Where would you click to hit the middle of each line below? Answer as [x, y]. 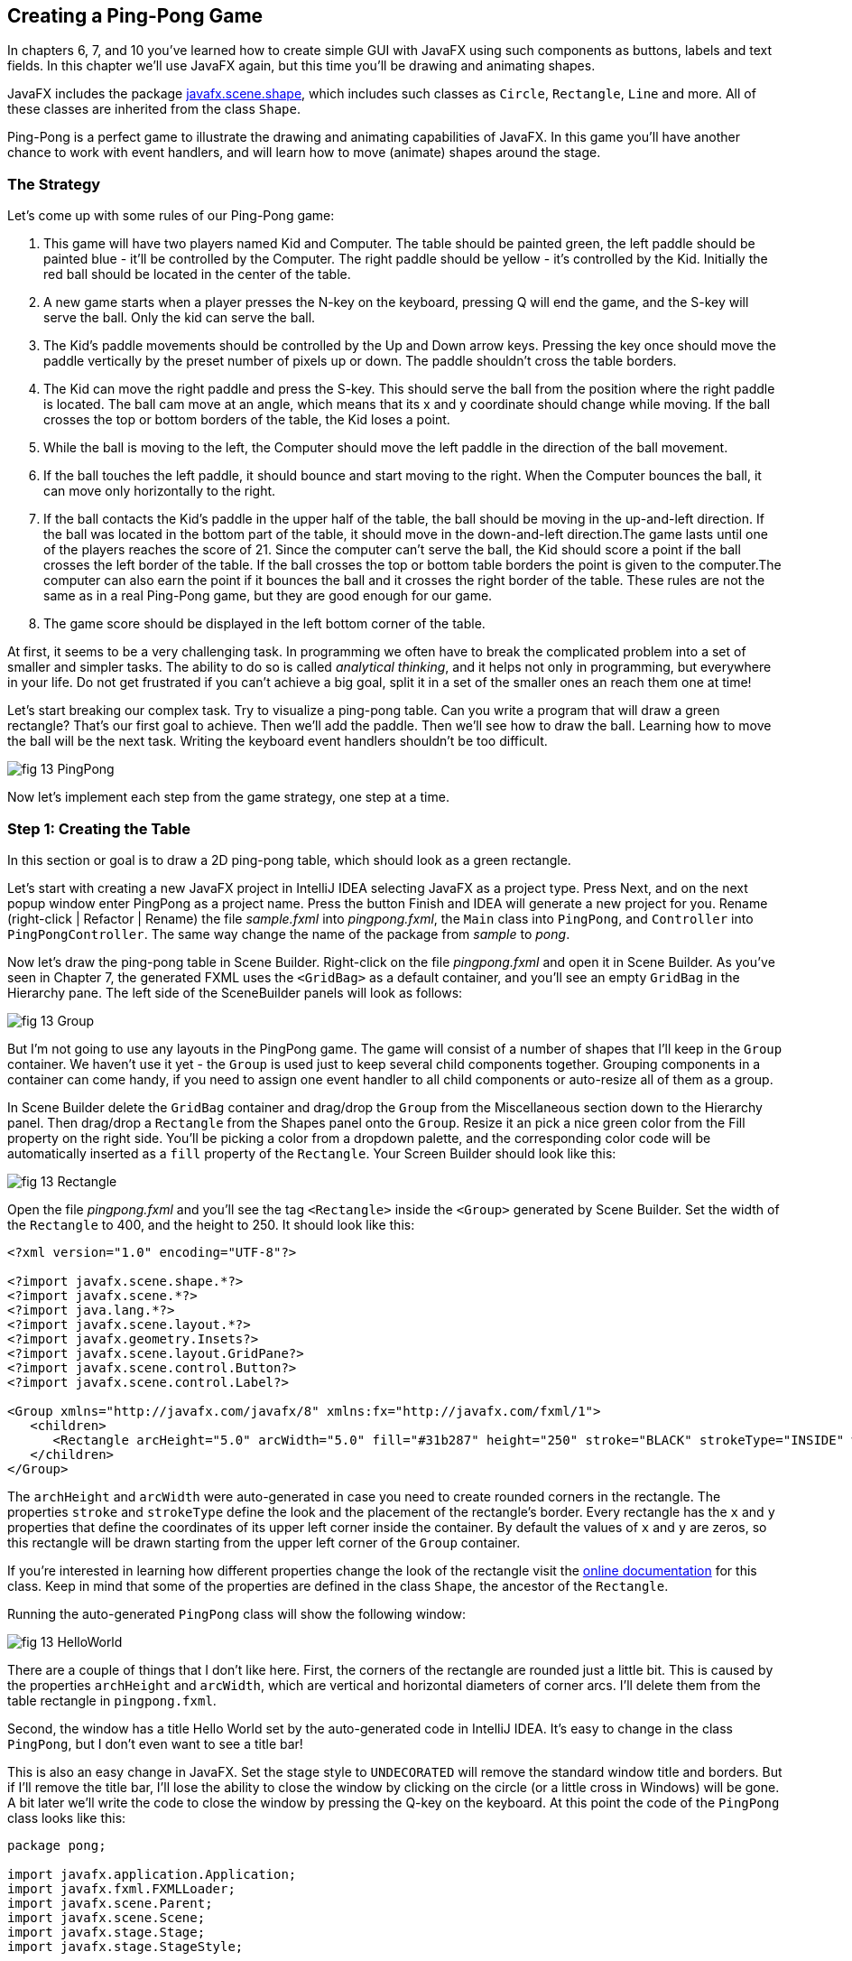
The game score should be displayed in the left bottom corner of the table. [264, 624]
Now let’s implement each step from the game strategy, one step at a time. [228, 797]
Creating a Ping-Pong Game [135, 16]
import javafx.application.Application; [152, 1874]
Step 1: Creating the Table [99, 828]
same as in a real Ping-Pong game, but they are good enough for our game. [268, 596]
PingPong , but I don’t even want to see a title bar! [155, 1743]
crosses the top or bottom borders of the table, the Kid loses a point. [247, 420]
